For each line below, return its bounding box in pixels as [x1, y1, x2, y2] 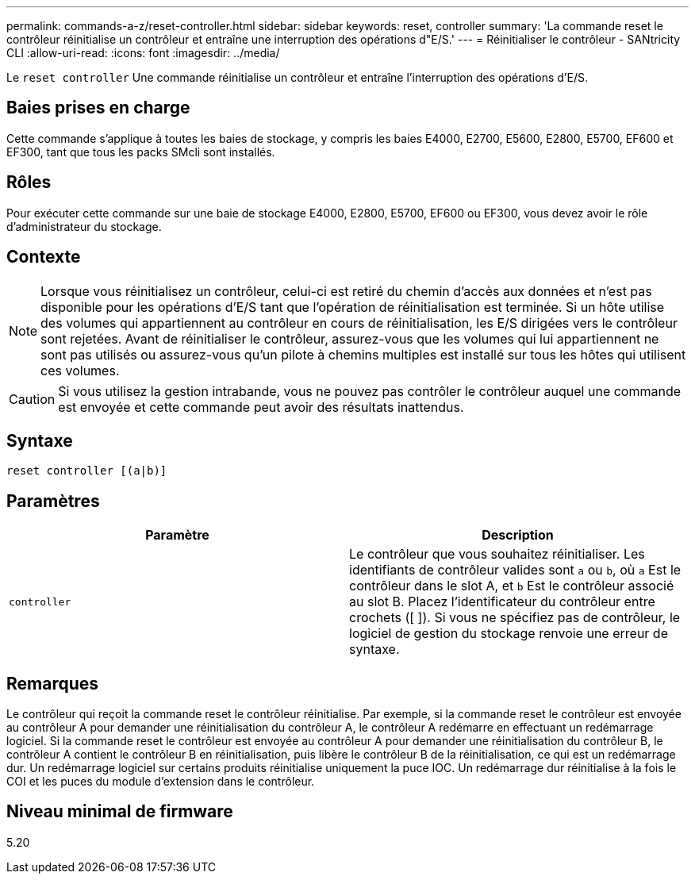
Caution [9, 390, 56, 407]
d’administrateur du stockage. [6, 219, 162, 233]
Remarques [6, 673, 99, 694]
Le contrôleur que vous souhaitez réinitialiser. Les [349, 546, 645, 563]
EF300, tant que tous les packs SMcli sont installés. [6, 144, 275, 159]
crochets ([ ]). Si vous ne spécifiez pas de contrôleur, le [349, 609, 681, 626]
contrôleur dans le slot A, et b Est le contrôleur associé [349, 578, 674, 594]
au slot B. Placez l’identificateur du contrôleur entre [349, 594, 655, 610]
